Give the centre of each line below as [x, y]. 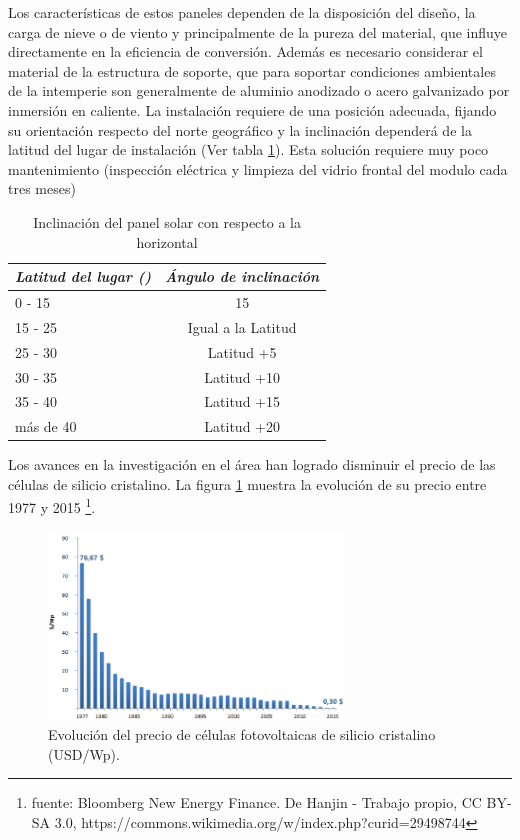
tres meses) [42, 188]
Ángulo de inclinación [242, 276]
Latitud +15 [242, 401]
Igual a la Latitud [242, 326]
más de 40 [46, 426]
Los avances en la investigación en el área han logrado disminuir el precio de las [252, 464]
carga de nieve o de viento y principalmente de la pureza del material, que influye [258, 31]
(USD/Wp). [84, 753]
